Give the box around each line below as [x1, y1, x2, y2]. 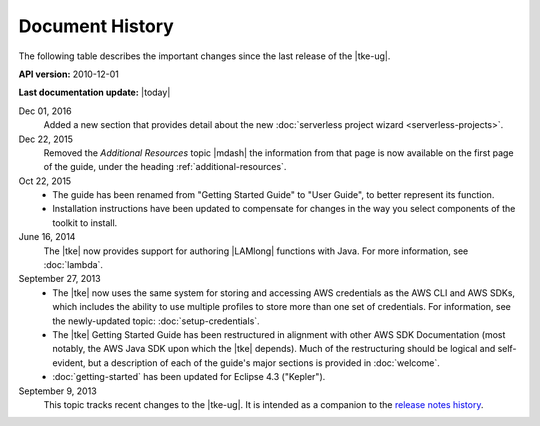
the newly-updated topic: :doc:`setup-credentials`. [52, 315, 260, 327]
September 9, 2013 [18, 385, 97, 397]
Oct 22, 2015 [18, 175, 72, 187]
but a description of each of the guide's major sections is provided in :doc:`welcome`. [87, 356, 440, 369]
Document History [18, 15, 174, 37]
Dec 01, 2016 [18, 105, 72, 117]
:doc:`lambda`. [43, 259, 104, 271]
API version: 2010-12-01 [18, 68, 120, 80]
